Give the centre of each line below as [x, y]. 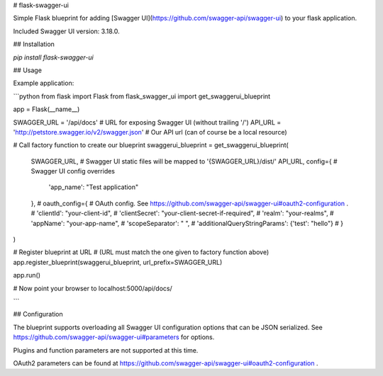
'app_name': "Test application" [94, 187]
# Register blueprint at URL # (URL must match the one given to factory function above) [141, 252]
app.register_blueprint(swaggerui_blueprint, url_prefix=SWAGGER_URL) [118, 262]
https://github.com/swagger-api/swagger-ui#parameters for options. [114, 337]
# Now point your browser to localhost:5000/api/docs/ [93, 288]
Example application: [44, 83]
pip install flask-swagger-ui [53, 57]
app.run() [27, 275]
